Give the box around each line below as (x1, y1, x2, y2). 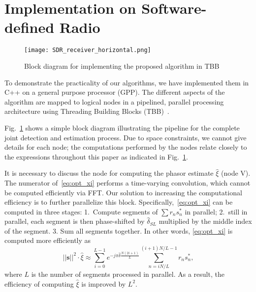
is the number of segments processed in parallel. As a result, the (31, 269, 224, 279)
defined (4, 17, 55, 37)
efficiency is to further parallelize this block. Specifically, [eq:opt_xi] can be (4, 197, 233, 207)
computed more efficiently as (4, 235, 91, 245)
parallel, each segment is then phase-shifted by (4, 216, 145, 226)
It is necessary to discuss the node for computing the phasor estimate (4, 168, 214, 178)
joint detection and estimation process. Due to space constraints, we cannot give (4, 132, 247, 142)
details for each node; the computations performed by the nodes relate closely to (4, 142, 247, 152)
